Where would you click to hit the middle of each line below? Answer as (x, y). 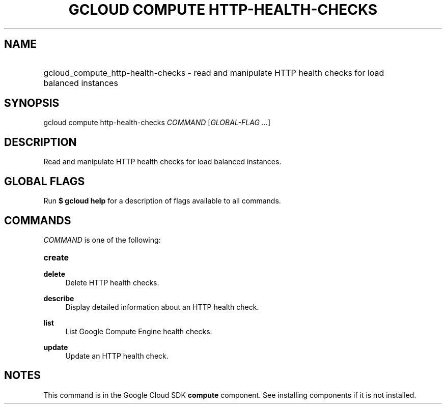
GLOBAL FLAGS (45, 181)
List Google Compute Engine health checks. (139, 331)
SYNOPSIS (32, 103)
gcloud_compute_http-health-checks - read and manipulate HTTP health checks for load (214, 72)
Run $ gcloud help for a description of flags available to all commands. (162, 201)
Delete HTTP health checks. (112, 282)
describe (59, 298)
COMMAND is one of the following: (102, 240)
